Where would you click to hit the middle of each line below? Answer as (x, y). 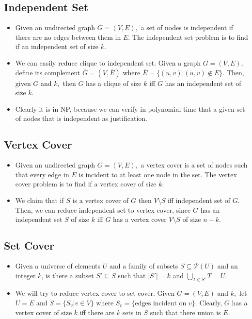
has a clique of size (114, 83)
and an (228, 265)
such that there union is (185, 312)
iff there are (97, 312)
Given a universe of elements (58, 265)
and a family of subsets (144, 265)
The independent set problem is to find (190, 37)
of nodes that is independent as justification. (81, 118)
